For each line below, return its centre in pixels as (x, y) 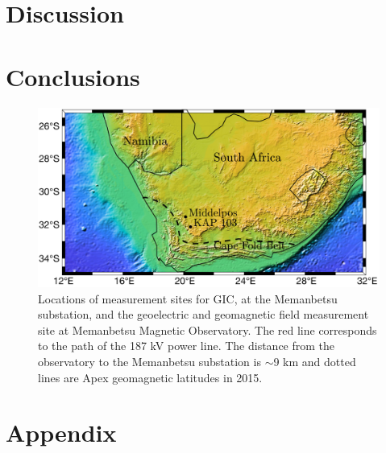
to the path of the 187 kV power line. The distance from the (187, 346)
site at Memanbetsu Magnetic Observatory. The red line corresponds (208, 329)
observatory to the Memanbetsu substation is (149, 362)
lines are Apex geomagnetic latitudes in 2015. (150, 377)
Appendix (61, 432)
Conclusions (73, 76)
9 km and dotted (315, 362)
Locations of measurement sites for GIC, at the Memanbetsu (188, 298)
